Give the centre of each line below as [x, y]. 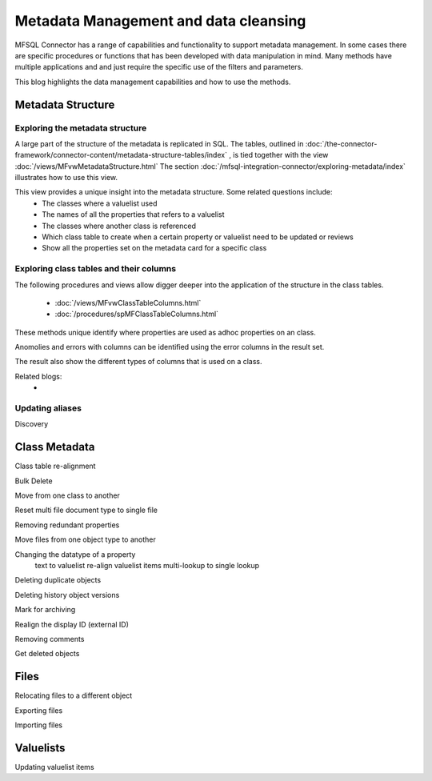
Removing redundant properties [67, 525]
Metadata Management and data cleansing [160, 21]
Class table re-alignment [55, 466]
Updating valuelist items [55, 767]
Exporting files [39, 710]
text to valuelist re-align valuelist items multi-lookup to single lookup [147, 566]
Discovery [32, 424]
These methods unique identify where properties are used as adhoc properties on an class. [165, 332]
